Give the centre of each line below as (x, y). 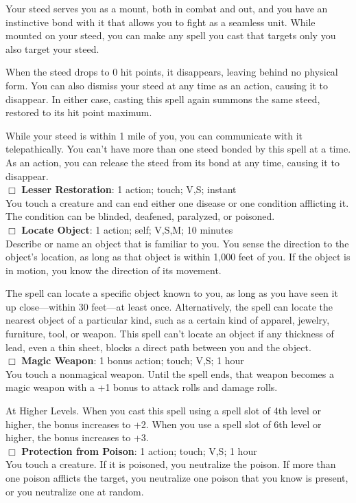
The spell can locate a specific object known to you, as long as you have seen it (172, 293)
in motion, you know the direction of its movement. (114, 270)
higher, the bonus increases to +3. (77, 437)
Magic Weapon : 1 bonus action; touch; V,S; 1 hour (133, 360)
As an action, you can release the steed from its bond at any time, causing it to (173, 162)
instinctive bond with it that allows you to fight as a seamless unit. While (161, 22)
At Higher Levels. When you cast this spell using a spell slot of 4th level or (164, 411)
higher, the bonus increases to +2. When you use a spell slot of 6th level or (164, 424)
